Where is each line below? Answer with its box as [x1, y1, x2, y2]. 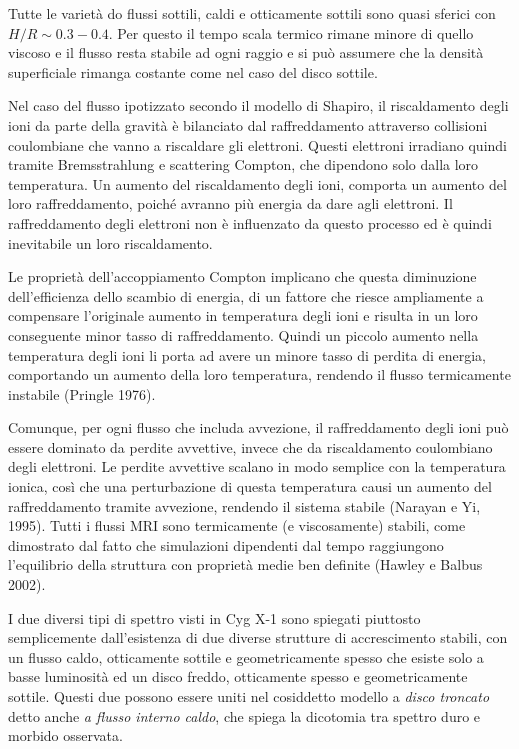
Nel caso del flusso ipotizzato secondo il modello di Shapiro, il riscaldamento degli [8, 95, 509, 116]
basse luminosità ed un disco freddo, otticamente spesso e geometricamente [8, 666, 468, 687]
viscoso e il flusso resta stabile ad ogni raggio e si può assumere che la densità [8, 42, 484, 63]
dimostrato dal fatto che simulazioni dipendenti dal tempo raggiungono [8, 534, 444, 555]
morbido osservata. [8, 725, 123, 746]
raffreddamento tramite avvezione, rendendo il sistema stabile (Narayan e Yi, [8, 495, 481, 516]
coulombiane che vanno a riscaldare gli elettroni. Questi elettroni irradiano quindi [8, 134, 507, 155]
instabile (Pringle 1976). [8, 383, 156, 404]
